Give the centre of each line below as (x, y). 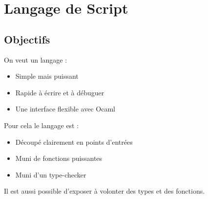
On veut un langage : (36, 59)
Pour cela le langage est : (42, 125)
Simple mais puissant (47, 76)
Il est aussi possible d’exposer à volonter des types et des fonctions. (104, 191)
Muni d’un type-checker (51, 174)
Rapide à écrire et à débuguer (60, 92)
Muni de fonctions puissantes (59, 158)
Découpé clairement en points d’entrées (74, 142)
